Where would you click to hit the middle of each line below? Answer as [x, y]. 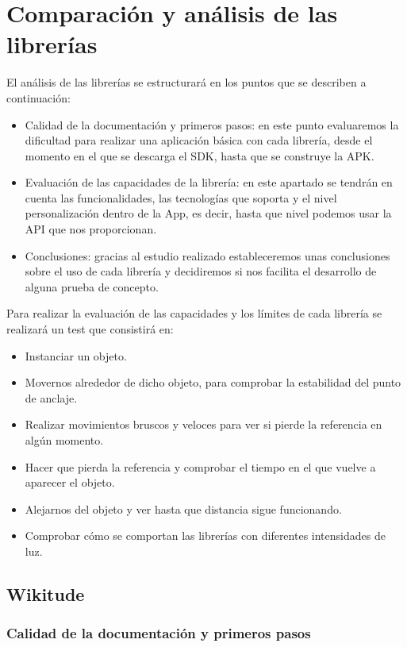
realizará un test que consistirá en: [90, 329]
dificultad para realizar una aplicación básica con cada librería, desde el [199, 140]
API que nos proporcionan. [91, 229]
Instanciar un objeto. [76, 355]
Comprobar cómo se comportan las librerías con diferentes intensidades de [205, 535]
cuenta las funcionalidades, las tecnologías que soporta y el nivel [181, 197]
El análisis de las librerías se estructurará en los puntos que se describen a [186, 82]
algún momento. [64, 440]
